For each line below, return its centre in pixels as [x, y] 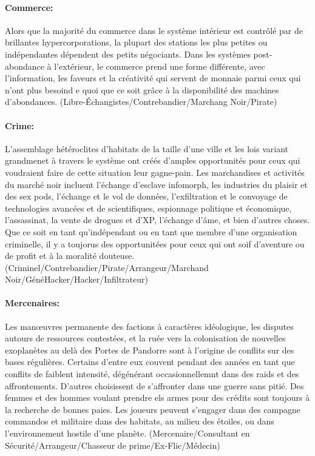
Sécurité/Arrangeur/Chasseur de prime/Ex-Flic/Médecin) [113, 445]
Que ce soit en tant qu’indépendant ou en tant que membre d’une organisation [151, 231]
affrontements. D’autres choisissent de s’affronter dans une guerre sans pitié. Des [154, 385]
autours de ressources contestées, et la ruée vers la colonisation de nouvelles [145, 338]
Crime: [19, 125]
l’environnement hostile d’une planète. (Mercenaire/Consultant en [127, 433]
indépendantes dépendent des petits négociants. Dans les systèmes [128, 54]
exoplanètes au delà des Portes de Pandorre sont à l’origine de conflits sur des [150, 350]
